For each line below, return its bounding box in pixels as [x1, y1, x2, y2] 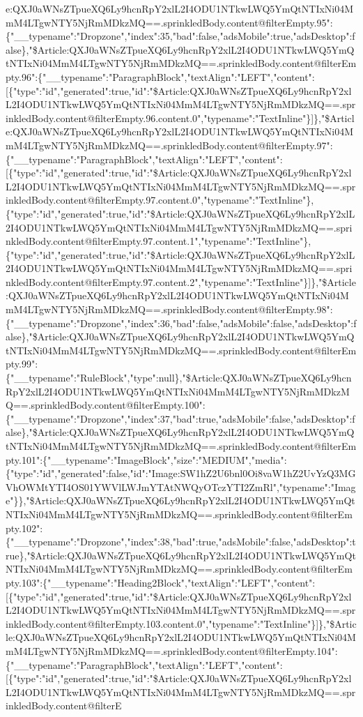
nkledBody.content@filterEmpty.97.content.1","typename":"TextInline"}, [6, 234, 311, 248]
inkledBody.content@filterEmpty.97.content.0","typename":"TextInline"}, [6, 193, 314, 207]
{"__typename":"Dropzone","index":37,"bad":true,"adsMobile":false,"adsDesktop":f [6, 411, 355, 425]
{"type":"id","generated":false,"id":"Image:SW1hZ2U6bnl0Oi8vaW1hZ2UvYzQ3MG [6, 466, 356, 481]
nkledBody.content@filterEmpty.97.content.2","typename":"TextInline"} [6, 274, 309, 289]
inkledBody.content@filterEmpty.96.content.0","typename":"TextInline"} [6, 110, 311, 125]
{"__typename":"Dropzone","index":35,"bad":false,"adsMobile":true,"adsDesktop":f [6, 29, 355, 43]
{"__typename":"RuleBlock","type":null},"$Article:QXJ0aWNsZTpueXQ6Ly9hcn [6, 370, 352, 385]
